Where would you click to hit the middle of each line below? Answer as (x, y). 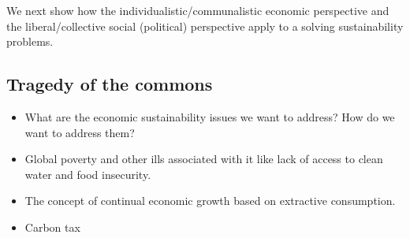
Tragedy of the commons (110, 84)
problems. (30, 41)
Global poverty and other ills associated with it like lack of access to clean (204, 159)
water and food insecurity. (88, 174)
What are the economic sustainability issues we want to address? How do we (210, 116)
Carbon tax (52, 227)
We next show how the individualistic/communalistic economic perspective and (198, 10)
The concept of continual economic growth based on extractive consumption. (210, 201)
